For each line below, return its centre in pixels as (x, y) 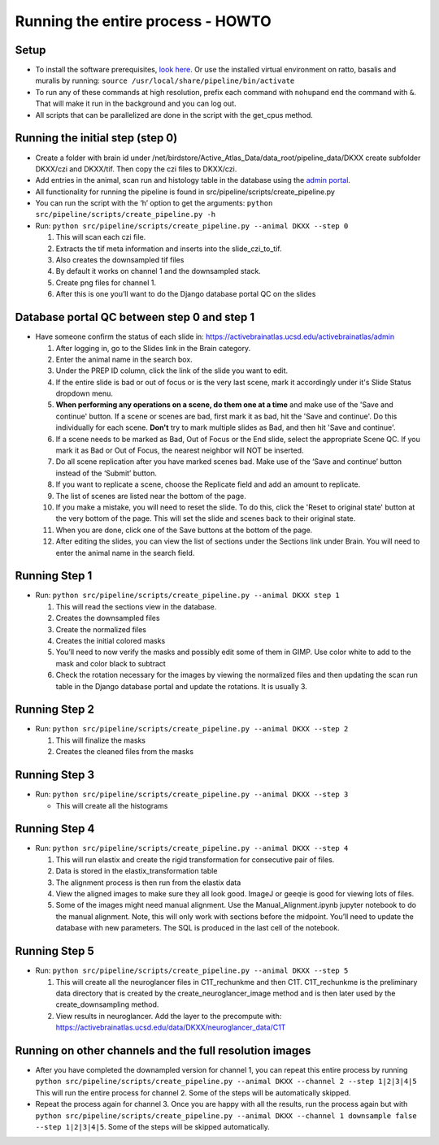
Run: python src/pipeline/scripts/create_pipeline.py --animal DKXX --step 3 (192, 794)
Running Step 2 (55, 710)
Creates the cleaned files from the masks (125, 752)
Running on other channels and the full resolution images (163, 1050)
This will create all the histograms (112, 805)
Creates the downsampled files (108, 618)
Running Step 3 (55, 775)
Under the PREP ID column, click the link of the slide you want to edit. (172, 371)
